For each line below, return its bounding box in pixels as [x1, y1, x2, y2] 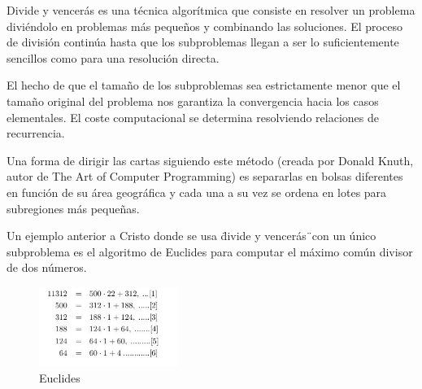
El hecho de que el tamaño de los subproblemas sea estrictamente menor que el [7, 76, 401, 94]
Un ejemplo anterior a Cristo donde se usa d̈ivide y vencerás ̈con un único [7, 227, 376, 244]
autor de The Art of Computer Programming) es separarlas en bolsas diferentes [7, 168, 403, 185]
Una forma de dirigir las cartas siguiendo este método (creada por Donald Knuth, [7, 151, 414, 168]
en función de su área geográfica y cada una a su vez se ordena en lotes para [7, 183, 387, 200]
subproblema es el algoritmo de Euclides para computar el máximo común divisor [7, 243, 413, 260]
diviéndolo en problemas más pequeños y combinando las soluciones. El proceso [7, 17, 402, 34]
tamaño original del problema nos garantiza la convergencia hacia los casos [7, 92, 379, 109]
